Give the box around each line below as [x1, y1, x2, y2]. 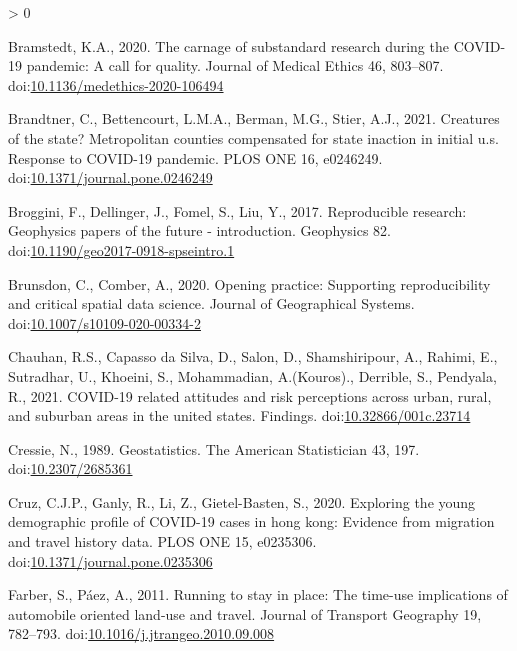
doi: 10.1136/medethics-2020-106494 [8, 74, 224, 95]
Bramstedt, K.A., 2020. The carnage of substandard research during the [8, 35, 449, 56]
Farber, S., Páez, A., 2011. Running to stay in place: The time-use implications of [8, 584, 508, 605]
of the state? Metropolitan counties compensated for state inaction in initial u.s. [8, 127, 499, 148]
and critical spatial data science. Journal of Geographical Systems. [8, 293, 415, 314]
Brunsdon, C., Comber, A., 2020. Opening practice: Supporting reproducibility [8, 273, 491, 294]
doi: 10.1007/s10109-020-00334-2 [8, 312, 201, 333]
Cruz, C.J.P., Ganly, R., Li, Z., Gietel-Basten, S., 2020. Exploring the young [8, 491, 476, 512]
